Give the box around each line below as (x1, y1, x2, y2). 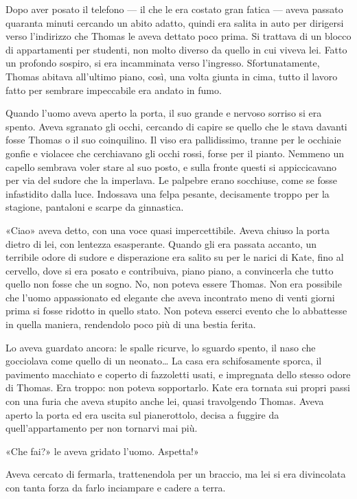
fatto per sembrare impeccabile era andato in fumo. (5, 82, 222, 97)
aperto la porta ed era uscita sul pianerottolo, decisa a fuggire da (5, 407, 279, 421)
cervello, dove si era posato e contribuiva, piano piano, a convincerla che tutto (5, 263, 334, 277)
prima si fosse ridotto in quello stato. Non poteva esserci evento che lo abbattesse (5, 303, 347, 318)
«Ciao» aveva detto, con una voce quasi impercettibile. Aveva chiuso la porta (5, 222, 330, 237)
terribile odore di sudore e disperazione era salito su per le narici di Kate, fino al (5, 250, 344, 264)
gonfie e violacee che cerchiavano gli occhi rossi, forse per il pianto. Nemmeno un (5, 146, 345, 160)
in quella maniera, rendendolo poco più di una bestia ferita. (5, 317, 256, 332)
